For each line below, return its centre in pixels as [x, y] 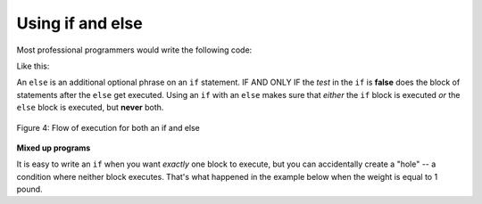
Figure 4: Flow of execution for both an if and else [108, 127]
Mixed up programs [54, 148]
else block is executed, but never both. [90, 108]
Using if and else [79, 23]
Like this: [33, 66]
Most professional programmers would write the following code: [134, 50]
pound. [30, 189]
